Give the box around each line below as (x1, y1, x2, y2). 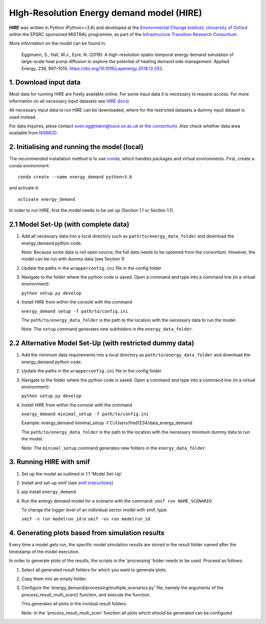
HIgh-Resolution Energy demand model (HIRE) (9, 7, 202, 18)
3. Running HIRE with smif (9, 458, 90, 466)
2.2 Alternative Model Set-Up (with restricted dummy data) (9, 339, 195, 347)
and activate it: (9, 185, 39, 191)
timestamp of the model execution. (9, 549, 80, 555)
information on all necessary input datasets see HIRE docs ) (9, 98, 129, 104)
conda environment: (9, 162, 50, 168)
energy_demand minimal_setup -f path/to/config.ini (21, 411, 149, 417)
